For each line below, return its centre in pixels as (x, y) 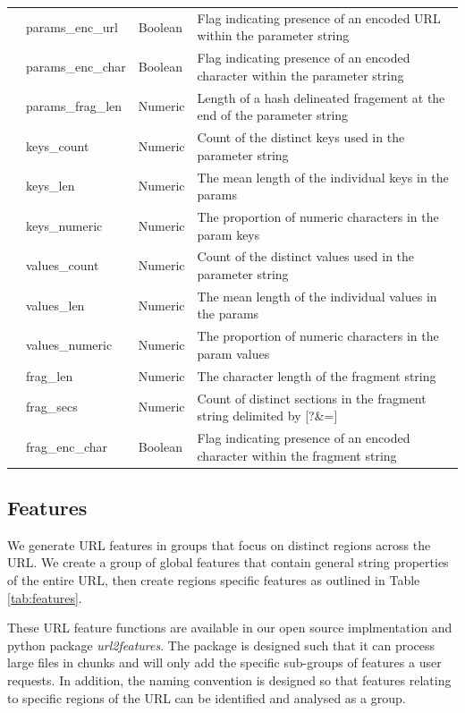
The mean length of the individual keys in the (323, 177)
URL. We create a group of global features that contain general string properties (228, 562)
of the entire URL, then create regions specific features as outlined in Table (214, 580)
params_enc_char (76, 66)
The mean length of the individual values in (317, 296)
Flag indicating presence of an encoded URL (319, 17)
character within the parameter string (300, 75)
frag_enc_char (67, 446)
